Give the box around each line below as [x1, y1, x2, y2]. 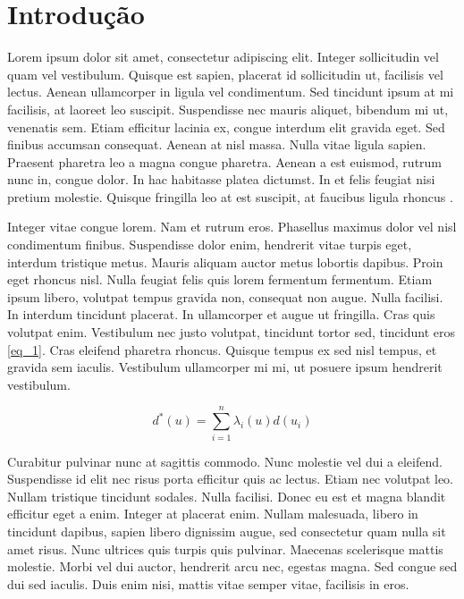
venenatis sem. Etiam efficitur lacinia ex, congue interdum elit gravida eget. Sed [7, 117, 445, 136]
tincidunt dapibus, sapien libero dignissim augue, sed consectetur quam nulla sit [7, 521, 446, 540]
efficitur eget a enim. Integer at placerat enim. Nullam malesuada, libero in [7, 504, 418, 523]
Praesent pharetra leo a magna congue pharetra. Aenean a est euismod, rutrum [7, 152, 443, 171]
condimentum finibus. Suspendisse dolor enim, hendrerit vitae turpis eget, [7, 235, 412, 254]
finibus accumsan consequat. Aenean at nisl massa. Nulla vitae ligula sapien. [7, 135, 426, 154]
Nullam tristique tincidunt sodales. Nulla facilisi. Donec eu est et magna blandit [7, 486, 446, 505]
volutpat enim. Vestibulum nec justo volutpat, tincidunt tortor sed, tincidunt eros [7, 323, 455, 342]
